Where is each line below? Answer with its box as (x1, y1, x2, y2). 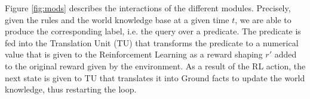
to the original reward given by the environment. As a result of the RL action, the (5, 59, 306, 72)
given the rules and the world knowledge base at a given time (5, 13, 229, 25)
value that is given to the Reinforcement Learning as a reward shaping (5, 48, 263, 60)
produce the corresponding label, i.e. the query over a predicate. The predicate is (5, 25, 301, 37)
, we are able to (235, 13, 291, 25)
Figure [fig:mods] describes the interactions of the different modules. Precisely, (5, 2, 291, 14)
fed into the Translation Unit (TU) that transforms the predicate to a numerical (5, 36, 299, 49)
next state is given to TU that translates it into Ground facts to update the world (5, 71, 305, 84)
